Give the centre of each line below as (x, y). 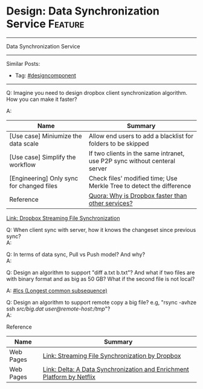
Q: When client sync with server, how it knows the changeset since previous (101, 230)
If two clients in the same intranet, (137, 153)
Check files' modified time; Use (133, 178)
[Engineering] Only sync (44, 178)
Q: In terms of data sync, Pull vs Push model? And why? (76, 254)
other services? (111, 203)
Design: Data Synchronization (83, 11)
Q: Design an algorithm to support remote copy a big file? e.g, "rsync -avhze (101, 302)
